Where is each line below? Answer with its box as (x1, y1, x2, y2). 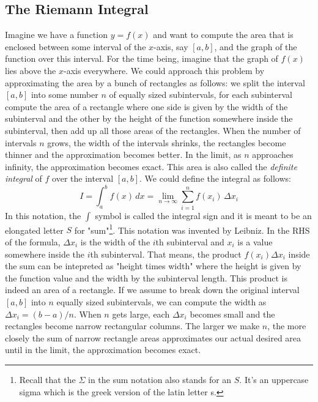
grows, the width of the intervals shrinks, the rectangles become (47, 136, 286, 149)
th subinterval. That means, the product (90, 247, 242, 260)
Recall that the (19, 373, 76, 385)
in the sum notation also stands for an (88, 373, 232, 385)
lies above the (5, 64, 56, 76)
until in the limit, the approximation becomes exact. (5, 343, 201, 356)
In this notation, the (5, 209, 81, 221)
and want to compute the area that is (153, 28, 294, 41)
